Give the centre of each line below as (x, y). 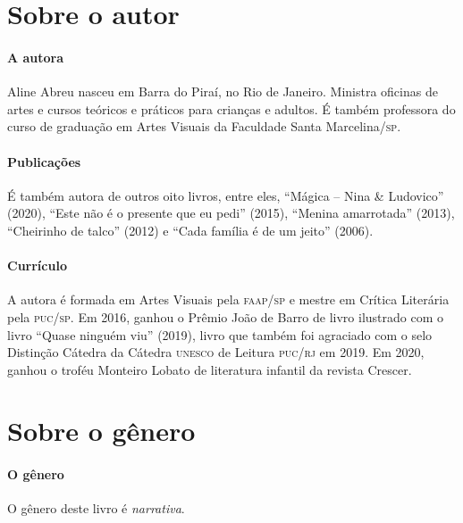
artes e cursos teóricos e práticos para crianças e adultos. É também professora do (231, 108)
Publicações (44, 161)
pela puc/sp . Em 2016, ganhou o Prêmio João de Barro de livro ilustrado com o (226, 316)
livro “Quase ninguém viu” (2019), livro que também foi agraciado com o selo (220, 334)
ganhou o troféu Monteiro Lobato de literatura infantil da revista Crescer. (210, 369)
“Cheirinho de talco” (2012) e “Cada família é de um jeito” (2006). (190, 230)
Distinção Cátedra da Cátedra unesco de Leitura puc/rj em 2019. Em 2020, (216, 352)
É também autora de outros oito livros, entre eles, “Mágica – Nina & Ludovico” (226, 195)
